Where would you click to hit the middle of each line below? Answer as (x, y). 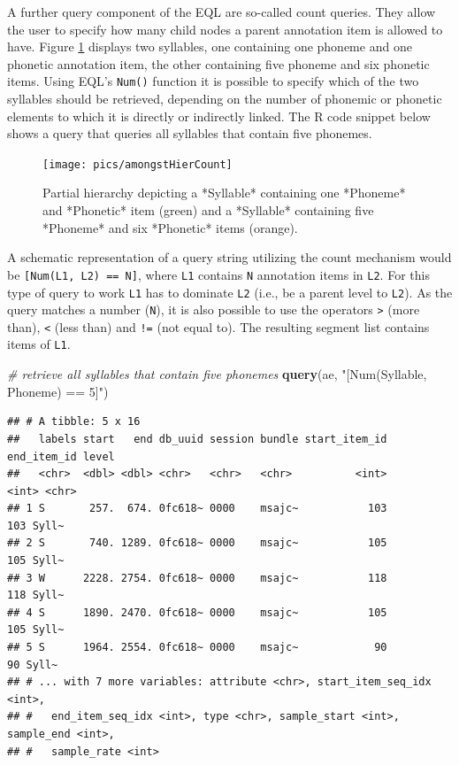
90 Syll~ (33, 665)
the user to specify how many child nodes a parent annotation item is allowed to (225, 29)
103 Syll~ (36, 525)
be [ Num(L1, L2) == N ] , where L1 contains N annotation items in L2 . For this (218, 274)
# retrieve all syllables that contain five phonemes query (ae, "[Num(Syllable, (217, 374)
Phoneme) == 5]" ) (58, 391)
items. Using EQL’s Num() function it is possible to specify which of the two (213, 81)
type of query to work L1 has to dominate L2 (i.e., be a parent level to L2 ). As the (230, 292)
